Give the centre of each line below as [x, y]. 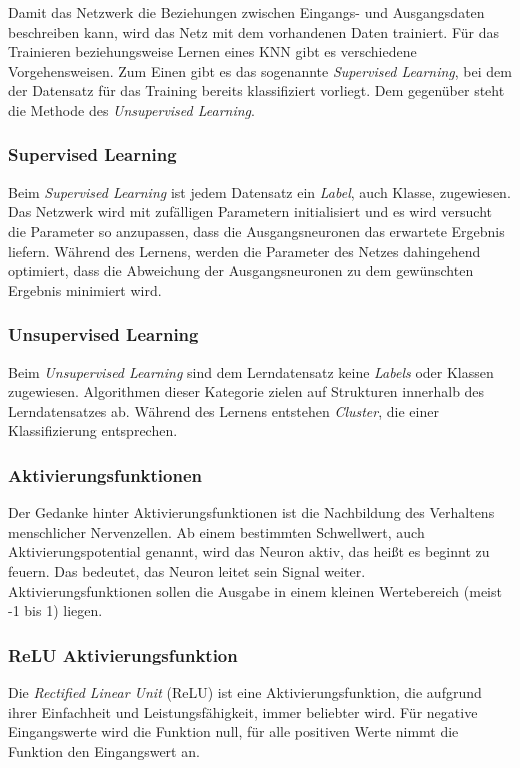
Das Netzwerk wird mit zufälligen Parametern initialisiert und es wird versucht [250, 211]
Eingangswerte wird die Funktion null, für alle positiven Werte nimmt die [233, 731]
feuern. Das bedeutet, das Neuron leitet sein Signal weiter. [187, 570]
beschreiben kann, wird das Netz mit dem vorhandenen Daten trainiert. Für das [253, 31]
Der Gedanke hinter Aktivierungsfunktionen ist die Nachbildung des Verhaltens [251, 512]
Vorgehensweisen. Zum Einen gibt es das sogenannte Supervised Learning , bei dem [260, 70]
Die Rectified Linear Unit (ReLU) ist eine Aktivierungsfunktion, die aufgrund [245, 691]
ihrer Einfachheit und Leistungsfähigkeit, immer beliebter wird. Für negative [243, 711]
